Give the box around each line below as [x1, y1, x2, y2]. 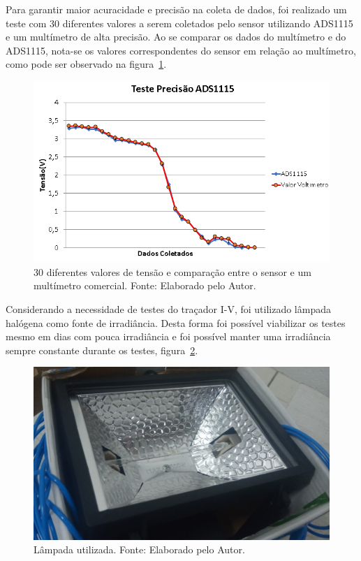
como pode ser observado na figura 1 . [6, 57, 167, 71]
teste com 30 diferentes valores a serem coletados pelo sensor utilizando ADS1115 [6, 15, 353, 30]
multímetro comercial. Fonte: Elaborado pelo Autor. [34, 278, 256, 293]
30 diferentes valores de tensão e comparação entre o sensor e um [34, 264, 311, 279]
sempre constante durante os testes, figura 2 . [6, 342, 198, 357]
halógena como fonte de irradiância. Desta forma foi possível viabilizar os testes [6, 315, 346, 330]
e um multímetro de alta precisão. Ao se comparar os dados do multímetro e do [6, 29, 346, 44]
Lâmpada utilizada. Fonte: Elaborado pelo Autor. [34, 542, 245, 557]
